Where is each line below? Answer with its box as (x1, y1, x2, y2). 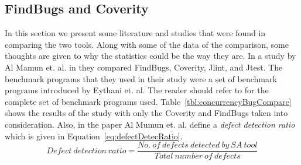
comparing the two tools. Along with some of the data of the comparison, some (5, 38, 289, 50)
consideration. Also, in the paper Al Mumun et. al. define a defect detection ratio (5, 118, 295, 130)
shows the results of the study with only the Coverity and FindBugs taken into (5, 107, 288, 119)
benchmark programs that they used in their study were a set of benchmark (5, 72, 277, 85)
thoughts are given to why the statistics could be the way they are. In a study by (5, 50, 296, 62)
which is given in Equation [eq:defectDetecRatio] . (5, 129, 183, 142)
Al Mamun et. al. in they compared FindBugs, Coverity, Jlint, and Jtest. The (5, 61, 283, 73)
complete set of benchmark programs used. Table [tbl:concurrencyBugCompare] (5, 95, 292, 107)
